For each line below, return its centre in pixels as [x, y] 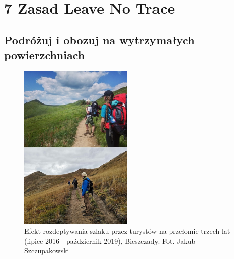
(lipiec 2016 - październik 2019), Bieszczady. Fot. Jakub [110, 241]
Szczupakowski [47, 251]
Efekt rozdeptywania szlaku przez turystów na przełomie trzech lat [127, 231]
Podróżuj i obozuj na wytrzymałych [99, 40]
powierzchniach [45, 55]
